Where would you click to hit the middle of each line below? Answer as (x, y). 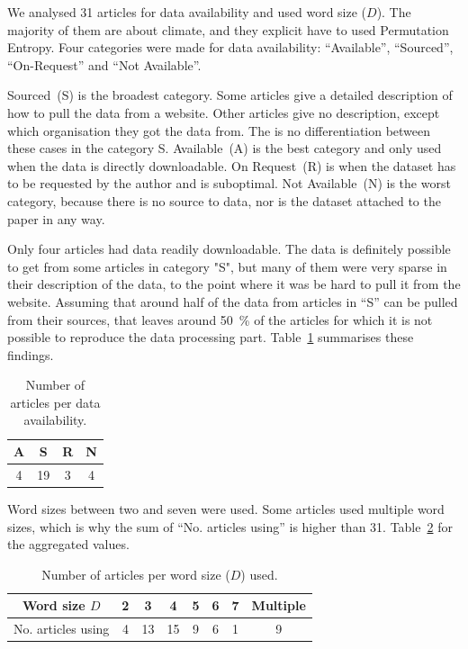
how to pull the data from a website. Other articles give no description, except (224, 112)
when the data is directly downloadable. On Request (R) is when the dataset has (232, 165)
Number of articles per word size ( (136, 574)
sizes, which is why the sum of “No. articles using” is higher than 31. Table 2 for (230, 526)
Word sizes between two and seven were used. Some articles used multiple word (226, 509)
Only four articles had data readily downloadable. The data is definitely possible (229, 249)
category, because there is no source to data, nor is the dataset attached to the (224, 200)
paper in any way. (56, 218)
